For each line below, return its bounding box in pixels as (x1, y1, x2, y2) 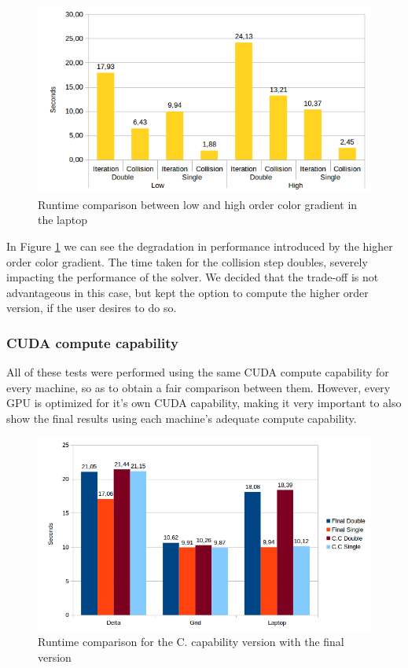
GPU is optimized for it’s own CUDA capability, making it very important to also (6, 395, 402, 411)
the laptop (38, 211, 88, 228)
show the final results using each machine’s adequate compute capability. (6, 410, 357, 427)
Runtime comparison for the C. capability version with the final (38, 633, 344, 650)
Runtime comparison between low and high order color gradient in (38, 196, 358, 212)
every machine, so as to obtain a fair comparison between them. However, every (6, 379, 391, 395)
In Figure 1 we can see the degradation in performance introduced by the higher (6, 238, 393, 255)
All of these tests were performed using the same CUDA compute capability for (6, 364, 389, 380)
